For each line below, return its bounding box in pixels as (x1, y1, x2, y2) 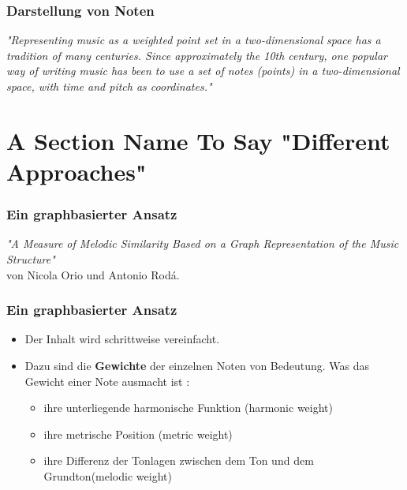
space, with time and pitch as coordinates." (6, 78, 212, 94)
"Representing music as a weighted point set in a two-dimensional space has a (6, 32, 381, 48)
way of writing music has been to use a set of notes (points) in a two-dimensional (6, 62, 400, 79)
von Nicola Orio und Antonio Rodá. (6, 266, 180, 282)
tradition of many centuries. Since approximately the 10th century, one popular (6, 47, 387, 63)
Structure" (6, 250, 55, 267)
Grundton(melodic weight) (43, 467, 172, 484)
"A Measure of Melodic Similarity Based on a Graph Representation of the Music (6, 235, 399, 252)
